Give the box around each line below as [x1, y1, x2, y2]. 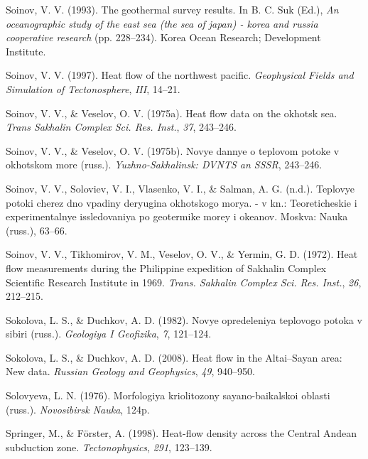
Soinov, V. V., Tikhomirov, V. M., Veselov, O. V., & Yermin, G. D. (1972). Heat [6, 247, 358, 261]
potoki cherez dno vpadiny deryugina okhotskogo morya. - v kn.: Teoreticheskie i [6, 195, 357, 210]
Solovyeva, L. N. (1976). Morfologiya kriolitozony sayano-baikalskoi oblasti [6, 388, 330, 403]
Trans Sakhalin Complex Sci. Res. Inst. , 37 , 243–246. [6, 119, 237, 134]
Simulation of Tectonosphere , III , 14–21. [6, 81, 180, 96]
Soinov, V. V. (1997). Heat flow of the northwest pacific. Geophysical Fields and [6, 67, 354, 82]
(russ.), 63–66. [6, 222, 67, 237]
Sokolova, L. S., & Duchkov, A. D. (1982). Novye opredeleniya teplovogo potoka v [6, 312, 362, 327]
